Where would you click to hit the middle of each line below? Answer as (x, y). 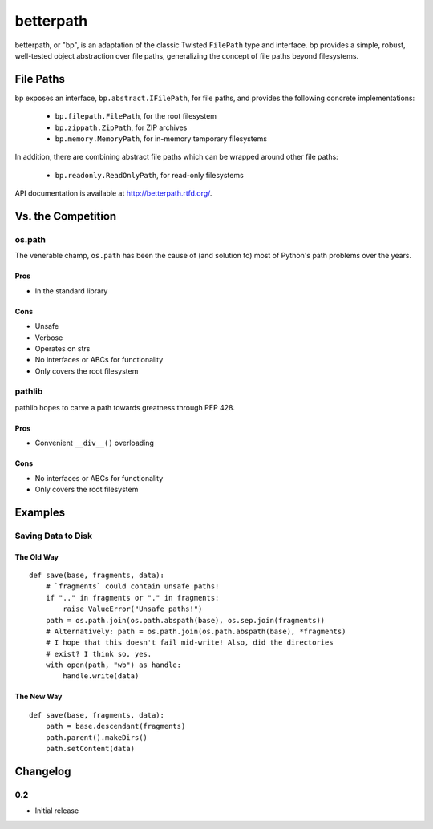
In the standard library (71, 291)
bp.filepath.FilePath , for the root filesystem (136, 116)
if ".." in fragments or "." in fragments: (132, 598)
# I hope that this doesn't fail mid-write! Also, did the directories (189, 643)
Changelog (43, 771)
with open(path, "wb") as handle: (113, 665)
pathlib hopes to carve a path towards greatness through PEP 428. (125, 407)
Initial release (57, 811)
